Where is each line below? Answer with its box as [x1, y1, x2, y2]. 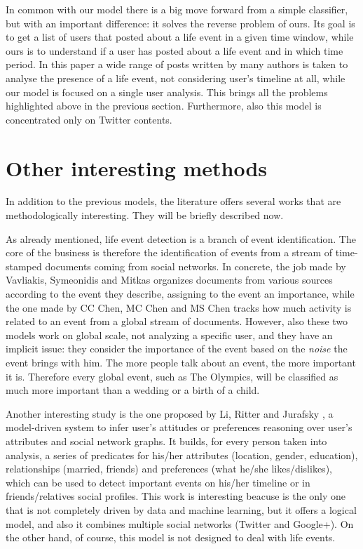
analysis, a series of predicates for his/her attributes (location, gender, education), [6, 447, 358, 462]
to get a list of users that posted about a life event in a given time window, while [6, 29, 354, 44]
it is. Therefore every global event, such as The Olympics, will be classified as [6, 369, 338, 383]
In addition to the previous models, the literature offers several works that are [6, 194, 341, 209]
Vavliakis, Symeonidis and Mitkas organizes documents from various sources [6, 272, 333, 287]
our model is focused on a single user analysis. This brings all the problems [6, 84, 328, 99]
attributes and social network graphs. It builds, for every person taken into [6, 433, 327, 448]
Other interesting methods [6, 153, 268, 182]
